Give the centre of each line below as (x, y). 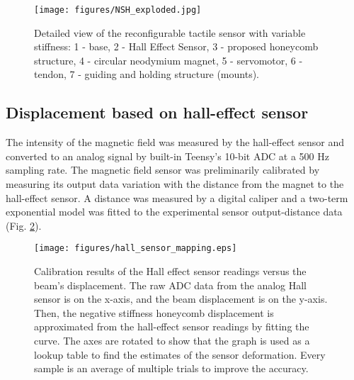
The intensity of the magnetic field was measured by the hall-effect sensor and (175, 142)
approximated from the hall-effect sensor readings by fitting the (172, 326)
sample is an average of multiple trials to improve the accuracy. (171, 368)
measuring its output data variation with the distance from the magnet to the (175, 184)
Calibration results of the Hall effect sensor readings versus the (170, 271)
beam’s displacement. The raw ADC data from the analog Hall (171, 285)
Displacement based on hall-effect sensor (157, 112)
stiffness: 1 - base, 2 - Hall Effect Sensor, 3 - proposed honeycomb (176, 46)
